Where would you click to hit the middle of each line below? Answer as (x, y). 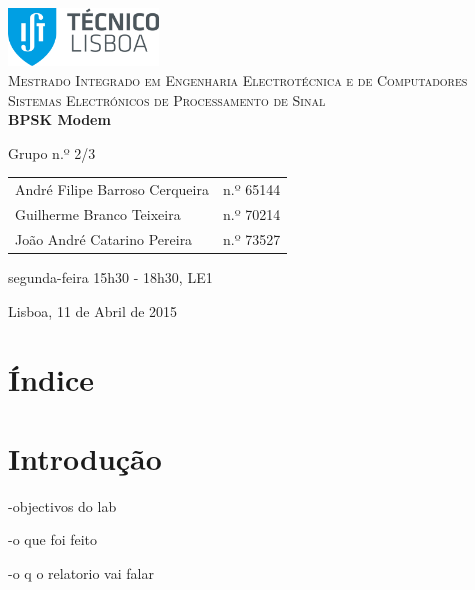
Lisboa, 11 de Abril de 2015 (93, 310)
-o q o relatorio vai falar (81, 572)
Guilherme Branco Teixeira (98, 214)
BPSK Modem (59, 119)
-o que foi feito (53, 539)
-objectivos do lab (62, 505)
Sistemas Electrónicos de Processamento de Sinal (167, 99)
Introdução (85, 457)
